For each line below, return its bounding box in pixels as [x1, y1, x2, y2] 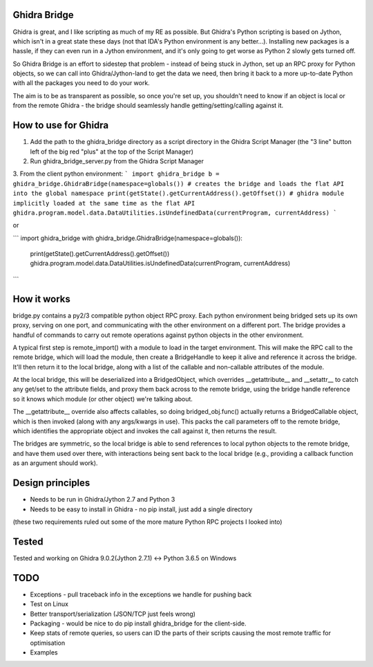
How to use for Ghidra [12, 120, 109, 131]
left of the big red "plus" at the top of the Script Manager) [30, 147, 193, 156]
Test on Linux [30, 600, 69, 608]
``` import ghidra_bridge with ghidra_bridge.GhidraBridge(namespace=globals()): [12, 234, 243, 242]
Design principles [12, 477, 90, 489]
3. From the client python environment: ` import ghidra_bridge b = [12, 170, 220, 178]
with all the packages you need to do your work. [12, 79, 150, 87]
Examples [30, 648, 58, 657]
